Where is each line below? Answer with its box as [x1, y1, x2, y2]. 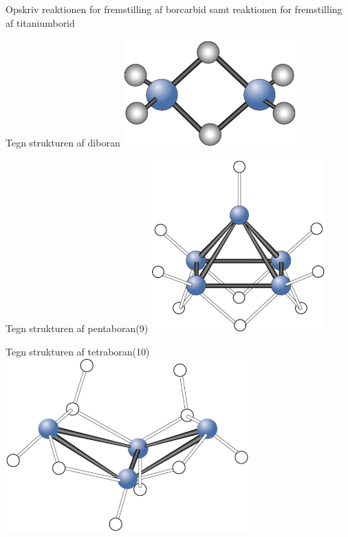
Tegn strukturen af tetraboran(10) [6, 344, 150, 358]
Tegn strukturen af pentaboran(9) [6, 321, 149, 336]
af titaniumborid [6, 15, 75, 30]
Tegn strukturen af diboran [6, 135, 120, 150]
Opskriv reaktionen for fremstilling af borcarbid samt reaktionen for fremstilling [6, 2, 342, 16]
